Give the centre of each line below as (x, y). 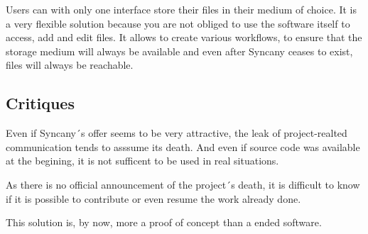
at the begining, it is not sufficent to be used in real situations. (142, 161)
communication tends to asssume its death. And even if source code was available (183, 146)
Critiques (40, 103)
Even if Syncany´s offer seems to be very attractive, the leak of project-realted (177, 133)
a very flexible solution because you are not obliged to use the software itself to (178, 23)
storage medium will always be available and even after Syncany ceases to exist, (179, 51)
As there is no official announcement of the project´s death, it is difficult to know (183, 184)
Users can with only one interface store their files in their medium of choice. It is (182, 9)
